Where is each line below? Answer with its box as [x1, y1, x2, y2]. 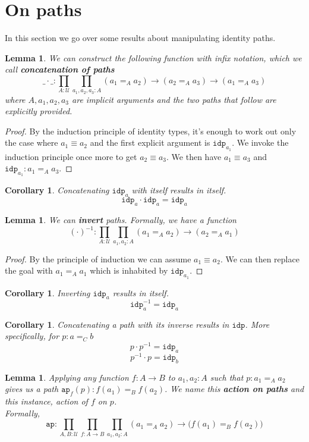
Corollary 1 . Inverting [5, 286, 90, 299]
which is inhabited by [90, 264, 168, 277]
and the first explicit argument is [90, 136, 210, 149]
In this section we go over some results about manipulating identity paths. [5, 32, 276, 44]
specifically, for [5, 330, 59, 342]
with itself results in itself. [131, 184, 226, 196]
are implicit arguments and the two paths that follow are [72, 93, 276, 105]
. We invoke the [232, 136, 289, 149]
